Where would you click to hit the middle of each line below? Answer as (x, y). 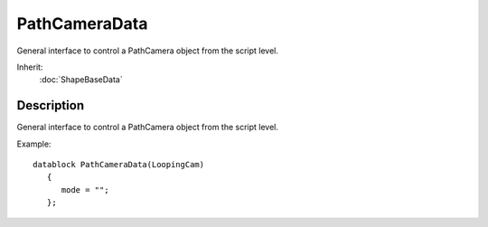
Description (51, 105)
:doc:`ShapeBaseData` (81, 80)
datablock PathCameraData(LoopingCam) (119, 165)
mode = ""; (85, 189)
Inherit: (30, 67)
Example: (34, 144)
